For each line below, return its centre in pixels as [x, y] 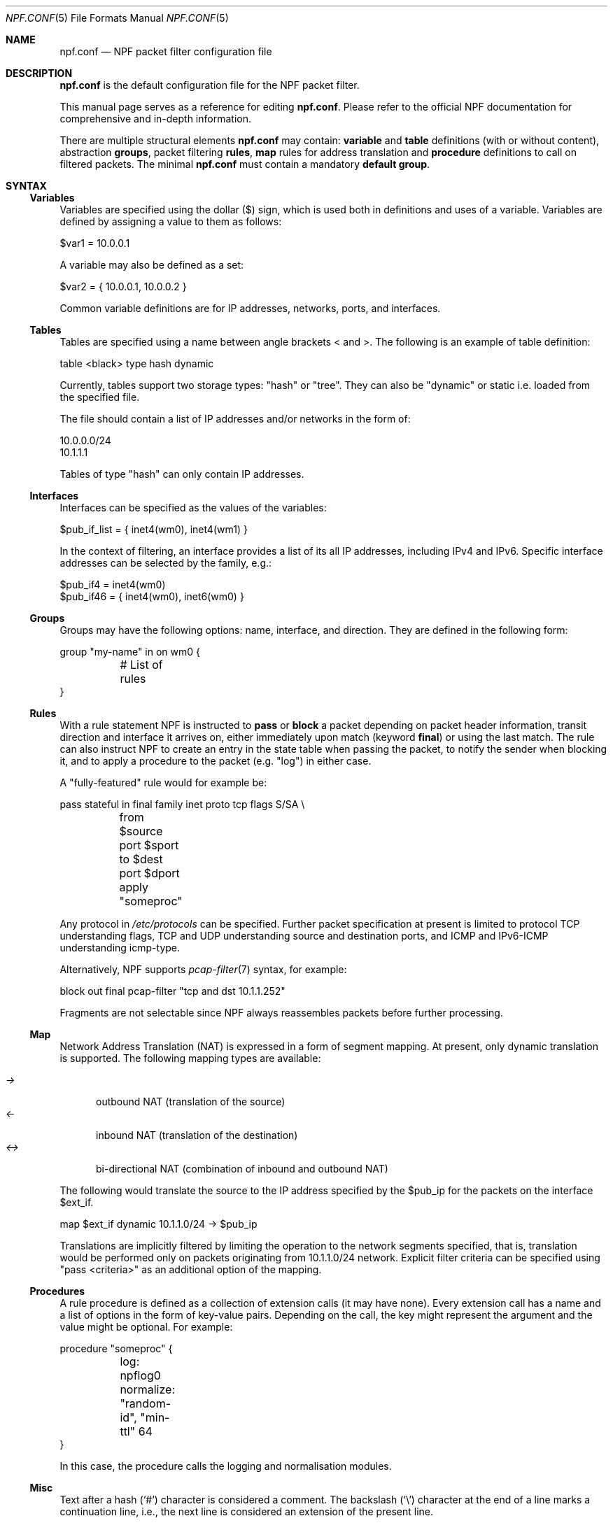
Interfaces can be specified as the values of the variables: [193, 508]
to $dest [141, 859]
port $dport [149, 873]
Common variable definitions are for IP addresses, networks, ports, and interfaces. [250, 308]
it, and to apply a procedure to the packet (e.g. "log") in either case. [216, 761]
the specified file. [100, 397]
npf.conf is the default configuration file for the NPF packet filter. [210, 85]
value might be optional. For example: [146, 1327]
